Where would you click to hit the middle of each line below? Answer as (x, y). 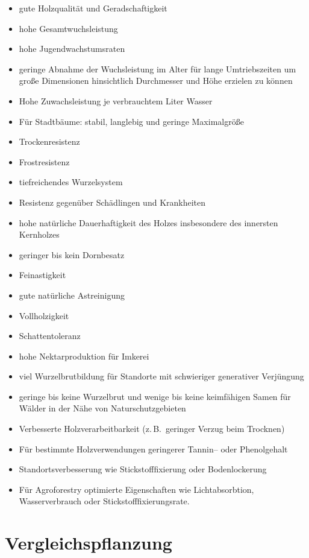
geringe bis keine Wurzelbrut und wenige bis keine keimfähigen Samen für (155, 396)
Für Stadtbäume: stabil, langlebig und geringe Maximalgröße (131, 121)
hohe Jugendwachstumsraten (72, 49)
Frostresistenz (44, 161)
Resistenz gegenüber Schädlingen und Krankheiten (112, 202)
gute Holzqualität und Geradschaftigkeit (93, 8)
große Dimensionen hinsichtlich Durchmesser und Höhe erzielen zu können (156, 81)
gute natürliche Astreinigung (72, 295)
